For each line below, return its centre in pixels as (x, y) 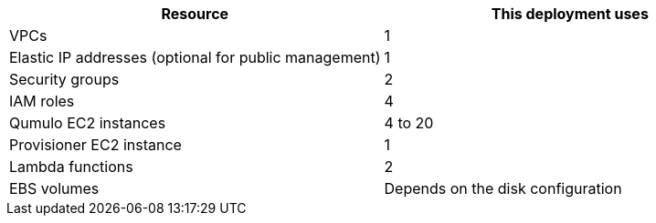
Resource (195, 14)
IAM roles (42, 101)
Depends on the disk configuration (503, 188)
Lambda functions (71, 167)
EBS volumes (54, 188)
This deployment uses (570, 14)
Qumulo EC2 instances (88, 123)
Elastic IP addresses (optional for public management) (195, 57)
